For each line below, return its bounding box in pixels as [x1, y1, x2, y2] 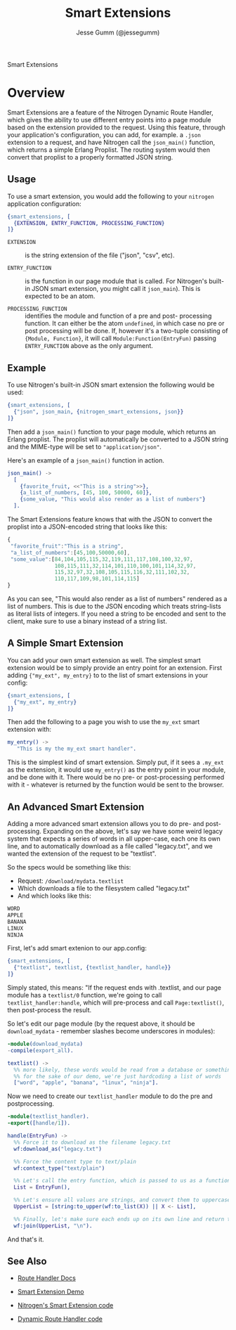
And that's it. [7, 1235, 44, 1244]
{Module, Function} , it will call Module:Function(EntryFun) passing [25, 334, 216, 342]
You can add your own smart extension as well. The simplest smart [7, 656, 202, 664]
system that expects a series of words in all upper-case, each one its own [7, 834, 221, 843]
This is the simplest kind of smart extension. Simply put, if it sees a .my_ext [7, 758, 224, 767]
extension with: [7, 725, 51, 734]
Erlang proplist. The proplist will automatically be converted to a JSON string [7, 434, 229, 444]
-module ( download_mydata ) [7, 1040, 83, 1047]
